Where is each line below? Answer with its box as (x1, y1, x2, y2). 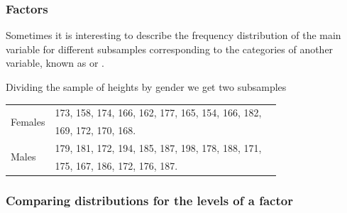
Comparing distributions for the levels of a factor (6, 191, 293, 209)
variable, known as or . (6, 55, 104, 70)
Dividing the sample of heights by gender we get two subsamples (6, 80, 287, 94)
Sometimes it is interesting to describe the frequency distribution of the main (6, 28, 341, 43)
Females (11, 114, 45, 129)
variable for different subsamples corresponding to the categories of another (6, 41, 334, 56)
